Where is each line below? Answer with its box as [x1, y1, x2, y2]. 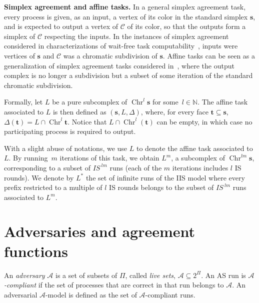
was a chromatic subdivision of [63, 50, 157, 60]
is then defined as [52, 106, 106, 116]
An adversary [4, 269, 45, 280]
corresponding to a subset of [4, 162, 90, 172]
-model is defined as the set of [45, 289, 137, 299]
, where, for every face [140, 106, 208, 116]
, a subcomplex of [171, 152, 225, 163]
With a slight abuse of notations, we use [4, 142, 127, 153]
